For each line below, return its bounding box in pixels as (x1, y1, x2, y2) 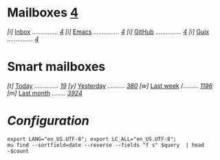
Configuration (7, 113, 89, 128)
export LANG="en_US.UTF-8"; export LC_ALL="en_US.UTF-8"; (7, 135, 177, 142)
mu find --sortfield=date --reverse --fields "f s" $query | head (7, 141, 205, 148)
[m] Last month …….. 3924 (7, 89, 82, 97)
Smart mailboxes (7, 59, 106, 75)
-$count (7, 148, 30, 155)
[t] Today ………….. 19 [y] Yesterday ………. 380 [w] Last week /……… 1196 (7, 81, 213, 90)
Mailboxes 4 (7, 5, 79, 21)
